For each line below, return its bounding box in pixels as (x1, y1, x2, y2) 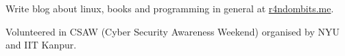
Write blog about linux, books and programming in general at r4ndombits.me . (5, 1, 334, 15)
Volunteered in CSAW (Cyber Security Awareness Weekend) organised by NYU (5, 24, 340, 38)
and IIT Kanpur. (5, 38, 77, 52)
